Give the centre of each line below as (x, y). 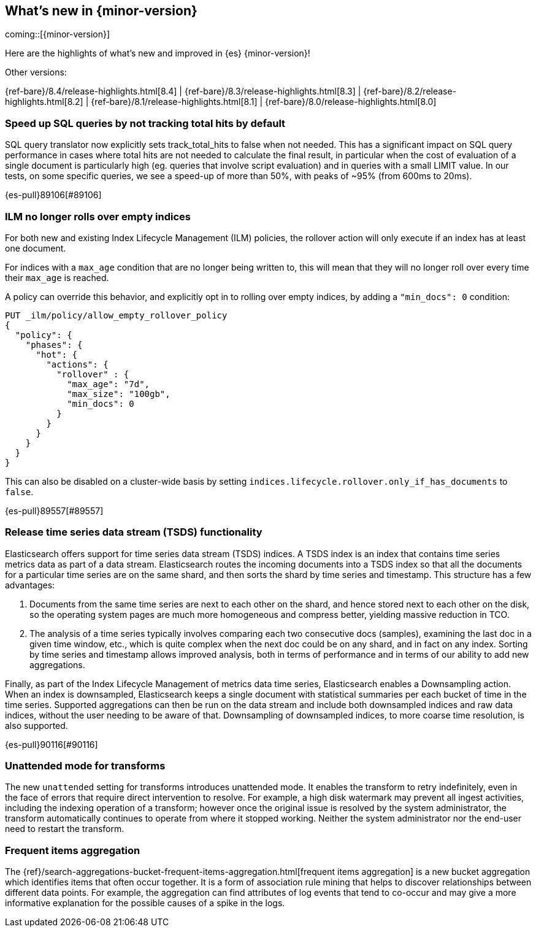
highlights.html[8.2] (44, 102)
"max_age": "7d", (109, 384)
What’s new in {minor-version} (101, 11)
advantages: (30, 585)
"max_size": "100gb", (119, 394)
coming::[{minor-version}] (58, 34)
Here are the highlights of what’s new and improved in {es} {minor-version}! (158, 53)
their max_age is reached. (57, 277)
